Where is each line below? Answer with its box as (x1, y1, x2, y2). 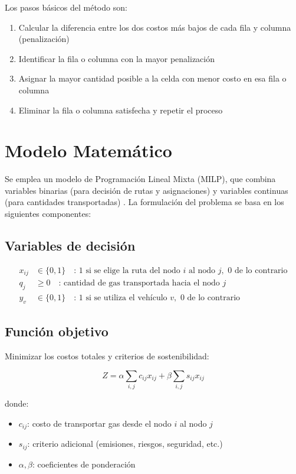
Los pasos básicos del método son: (5, 1, 127, 13)
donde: (5, 397, 29, 410)
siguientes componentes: (5, 207, 91, 220)
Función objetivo (5, 322, 108, 340)
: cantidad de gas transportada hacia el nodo (58, 279, 220, 288)
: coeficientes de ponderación (32, 457, 136, 470)
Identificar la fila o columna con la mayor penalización (18, 52, 215, 64)
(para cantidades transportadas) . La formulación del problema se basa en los (5, 196, 284, 208)
